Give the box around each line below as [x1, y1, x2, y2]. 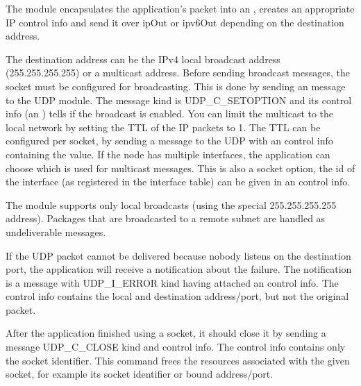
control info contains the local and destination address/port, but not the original [6, 289, 349, 303]
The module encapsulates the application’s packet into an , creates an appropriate [6, 1, 355, 15]
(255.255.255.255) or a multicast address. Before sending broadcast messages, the [6, 65, 350, 80]
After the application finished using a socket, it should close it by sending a [6, 326, 326, 340]
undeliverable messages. [6, 224, 106, 239]
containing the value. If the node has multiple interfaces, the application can [6, 146, 330, 161]
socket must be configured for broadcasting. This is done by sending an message [6, 78, 346, 93]
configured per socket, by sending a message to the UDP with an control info [6, 133, 333, 148]
